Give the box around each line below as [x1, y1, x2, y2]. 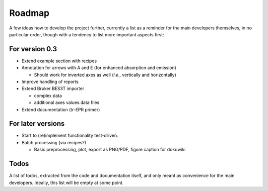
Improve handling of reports [21, 79, 79, 85]
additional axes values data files [34, 99, 100, 105]
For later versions [9, 119, 65, 128]
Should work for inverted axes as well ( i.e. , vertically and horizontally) [34, 72, 176, 78]
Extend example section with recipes [21, 58, 97, 64]
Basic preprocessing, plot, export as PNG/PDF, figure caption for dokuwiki [34, 147, 186, 153]
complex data [34, 93, 62, 98]
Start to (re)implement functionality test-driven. [21, 132, 119, 139]
